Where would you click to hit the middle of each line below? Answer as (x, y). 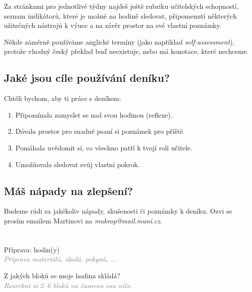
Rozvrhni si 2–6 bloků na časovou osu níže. (68, 285)
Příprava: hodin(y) (32, 249)
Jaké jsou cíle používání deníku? (87, 78)
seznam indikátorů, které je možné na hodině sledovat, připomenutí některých (120, 15)
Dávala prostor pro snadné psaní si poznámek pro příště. (100, 131)
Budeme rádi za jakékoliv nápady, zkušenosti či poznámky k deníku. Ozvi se (118, 211)
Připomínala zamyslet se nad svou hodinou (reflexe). (94, 114)
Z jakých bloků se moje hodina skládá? (62, 275)
